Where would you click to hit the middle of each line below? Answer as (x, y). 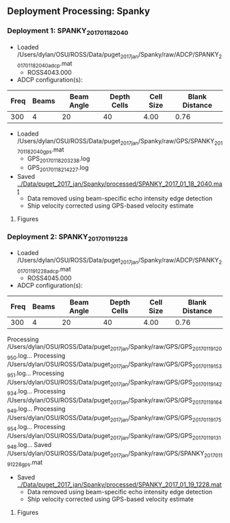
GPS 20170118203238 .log (59, 159)
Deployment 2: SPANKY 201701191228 (67, 237)
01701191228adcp (38, 271)
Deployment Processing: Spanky (79, 11)
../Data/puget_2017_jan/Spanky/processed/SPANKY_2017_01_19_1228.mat (119, 485)
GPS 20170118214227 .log (58, 168)
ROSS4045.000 (49, 278)
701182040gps (35, 152)
